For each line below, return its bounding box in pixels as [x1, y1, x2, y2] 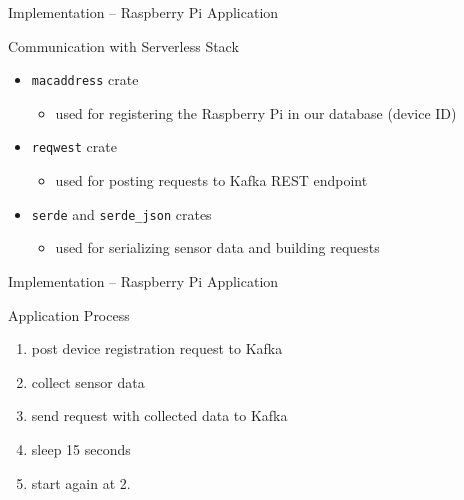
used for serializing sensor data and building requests [55, 237, 380, 258]
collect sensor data [31, 371, 145, 392]
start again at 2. [31, 472, 131, 493]
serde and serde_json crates [31, 203, 212, 224]
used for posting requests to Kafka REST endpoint [55, 170, 368, 191]
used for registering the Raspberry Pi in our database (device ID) [55, 102, 457, 123]
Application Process [8, 304, 130, 325]
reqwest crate [31, 136, 117, 157]
